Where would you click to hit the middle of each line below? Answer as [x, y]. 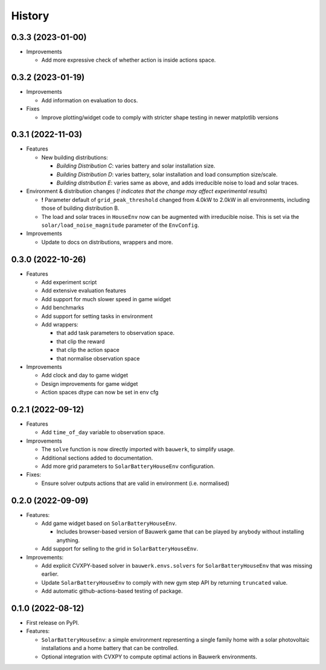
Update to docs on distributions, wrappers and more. [107, 242]
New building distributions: [75, 157]
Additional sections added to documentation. [97, 458]
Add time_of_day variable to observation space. [103, 432]
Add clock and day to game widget [85, 376]
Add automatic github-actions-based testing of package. [112, 591]
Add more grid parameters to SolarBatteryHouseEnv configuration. [128, 466]
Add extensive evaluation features [84, 291]
